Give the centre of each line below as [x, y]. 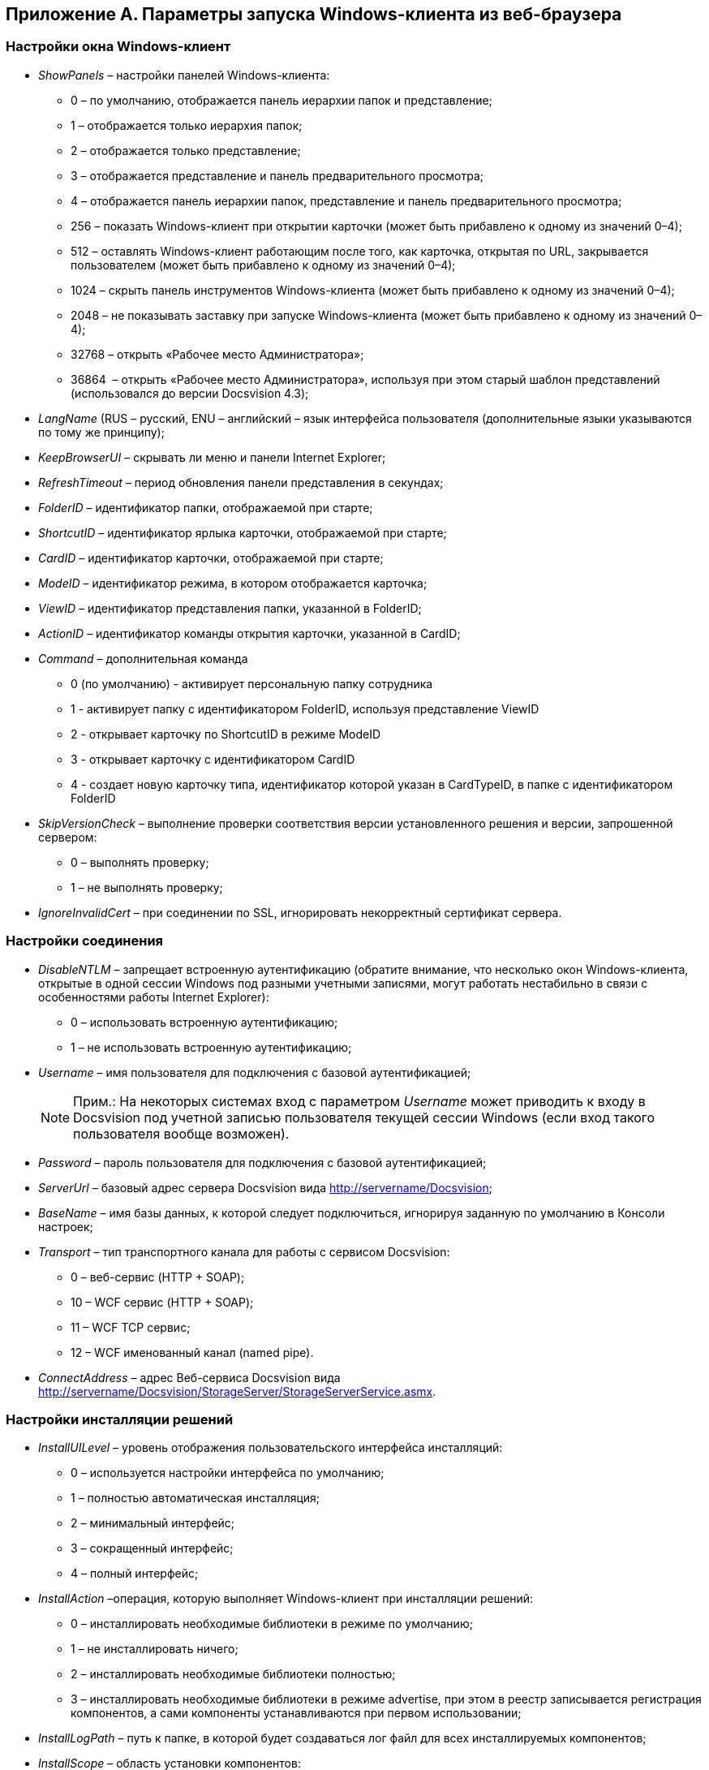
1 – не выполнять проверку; [147, 887]
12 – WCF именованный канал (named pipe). [192, 1352]
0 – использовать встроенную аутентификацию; [204, 1022]
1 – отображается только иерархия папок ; [187, 125]
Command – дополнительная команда [143, 658]
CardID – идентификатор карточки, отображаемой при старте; [211, 558]
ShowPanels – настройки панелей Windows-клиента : [184, 75]
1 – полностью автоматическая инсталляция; [196, 1498]
